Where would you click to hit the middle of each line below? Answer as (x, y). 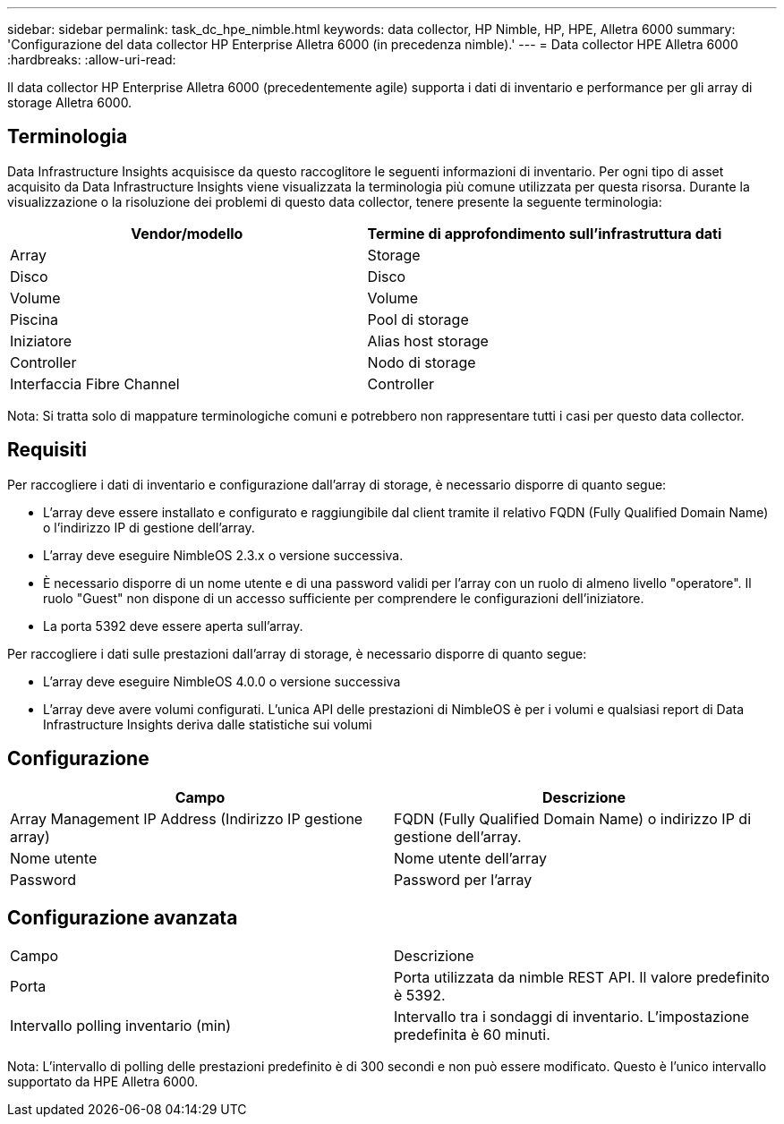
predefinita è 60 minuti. (472, 1035)
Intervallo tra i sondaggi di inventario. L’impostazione (572, 1017)
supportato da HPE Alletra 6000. (103, 1082)
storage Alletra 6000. (70, 102)
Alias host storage (428, 341)
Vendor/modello (187, 233)
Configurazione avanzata (123, 917)
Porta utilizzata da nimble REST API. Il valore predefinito (582, 978)
